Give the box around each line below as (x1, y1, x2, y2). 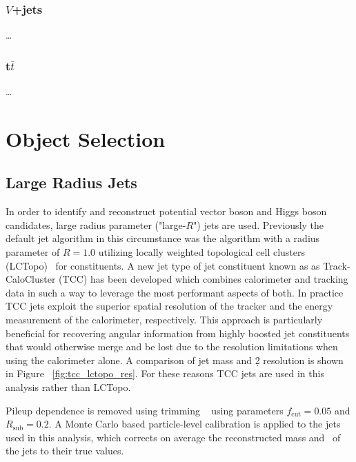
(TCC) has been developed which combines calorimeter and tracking (59, 272, 348, 286)
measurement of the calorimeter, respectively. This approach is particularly (6, 312, 323, 326)
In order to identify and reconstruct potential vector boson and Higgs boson (6, 204, 327, 219)
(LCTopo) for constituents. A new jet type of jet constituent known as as (6, 258, 320, 272)
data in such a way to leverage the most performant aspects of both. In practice (6, 285, 344, 299)
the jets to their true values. (6, 443, 124, 458)
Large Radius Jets (6, 172, 137, 193)
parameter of (6, 244, 60, 259)
